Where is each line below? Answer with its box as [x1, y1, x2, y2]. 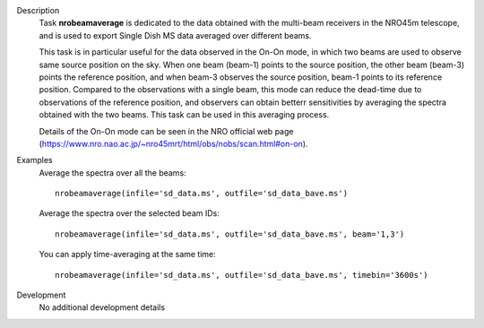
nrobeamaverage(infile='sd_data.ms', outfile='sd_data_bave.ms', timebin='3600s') [55, 270, 428, 280]
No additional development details [39, 302, 166, 313]
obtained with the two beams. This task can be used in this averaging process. [39, 109, 330, 120]
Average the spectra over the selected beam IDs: [39, 208, 220, 219]
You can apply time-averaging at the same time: [39, 249, 217, 260]
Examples [16, 155, 53, 166]
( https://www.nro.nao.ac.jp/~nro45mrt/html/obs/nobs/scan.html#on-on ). [39, 138, 308, 149]
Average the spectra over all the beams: [39, 167, 187, 178]
